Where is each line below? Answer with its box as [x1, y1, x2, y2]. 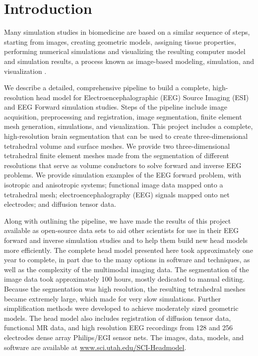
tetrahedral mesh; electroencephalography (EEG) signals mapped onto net [4, 189, 230, 199]
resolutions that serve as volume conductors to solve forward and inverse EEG [4, 160, 242, 170]
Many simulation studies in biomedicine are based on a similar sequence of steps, [4, 27, 250, 37]
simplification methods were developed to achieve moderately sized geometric [4, 303, 239, 313]
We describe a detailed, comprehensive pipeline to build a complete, [4, 82, 210, 93]
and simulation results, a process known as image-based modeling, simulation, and [4, 56, 254, 66]
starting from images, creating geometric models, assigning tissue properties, [4, 36, 236, 47]
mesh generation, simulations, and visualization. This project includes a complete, [4, 121, 253, 131]
